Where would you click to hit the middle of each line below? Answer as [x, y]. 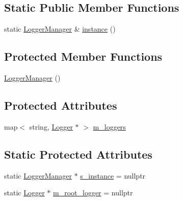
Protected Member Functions [83, 56]
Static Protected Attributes [78, 154]
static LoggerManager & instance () [60, 29]
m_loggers [109, 126]
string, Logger [51, 126]
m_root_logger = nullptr [93, 193]
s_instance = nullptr [113, 175]
